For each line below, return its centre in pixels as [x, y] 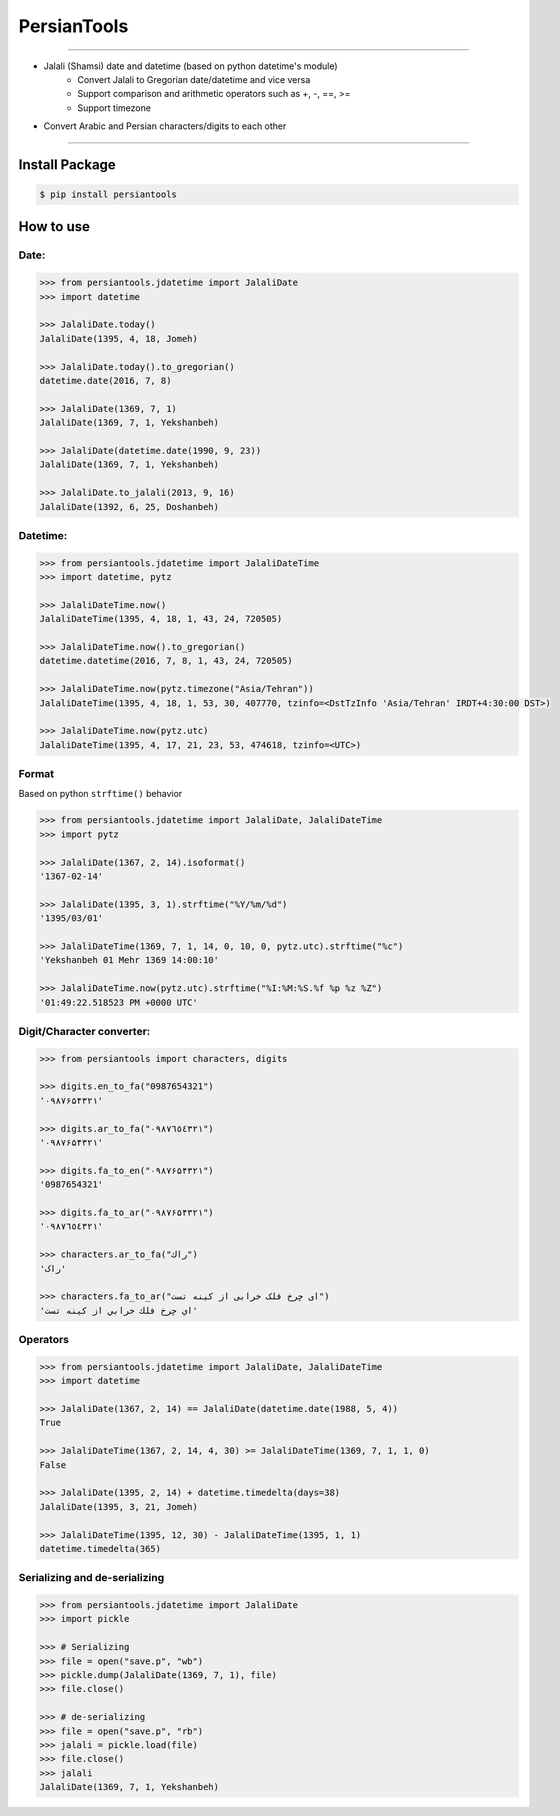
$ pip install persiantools [108, 194]
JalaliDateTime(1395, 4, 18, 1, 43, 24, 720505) [161, 619]
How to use [54, 226]
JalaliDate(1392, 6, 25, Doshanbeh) [129, 506]
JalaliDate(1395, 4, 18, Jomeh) [119, 338]
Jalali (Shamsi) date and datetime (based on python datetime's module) [191, 66]
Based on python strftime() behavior [100, 794]
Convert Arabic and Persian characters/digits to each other [165, 126]
